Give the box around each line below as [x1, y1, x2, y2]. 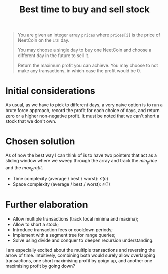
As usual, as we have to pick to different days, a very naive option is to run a [5, 102, 163, 108]
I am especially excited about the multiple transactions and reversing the [5, 247, 155, 253]
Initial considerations [5, 85, 96, 97]
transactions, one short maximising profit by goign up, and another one [5, 257, 152, 263]
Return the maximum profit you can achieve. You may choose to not [17, 62, 158, 69]
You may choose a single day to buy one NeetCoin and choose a [17, 47, 152, 53]
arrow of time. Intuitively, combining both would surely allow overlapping [5, 252, 156, 258]
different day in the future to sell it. [17, 52, 90, 59]
